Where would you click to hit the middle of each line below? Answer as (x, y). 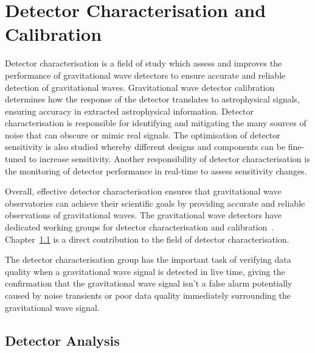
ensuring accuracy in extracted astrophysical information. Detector (130, 111)
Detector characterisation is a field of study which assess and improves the (144, 63)
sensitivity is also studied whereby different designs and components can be (145, 147)
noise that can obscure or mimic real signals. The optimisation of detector (143, 134)
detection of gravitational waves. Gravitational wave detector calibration (140, 87)
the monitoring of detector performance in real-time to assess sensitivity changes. (156, 170)
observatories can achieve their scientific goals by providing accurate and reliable (155, 203)
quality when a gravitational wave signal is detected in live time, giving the (145, 271)
